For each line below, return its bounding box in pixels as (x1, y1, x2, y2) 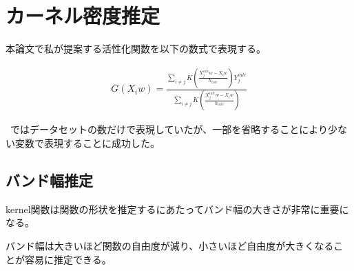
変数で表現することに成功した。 (14, 135, 160, 150)
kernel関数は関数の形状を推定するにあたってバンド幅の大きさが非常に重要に (6, 201, 349, 216)
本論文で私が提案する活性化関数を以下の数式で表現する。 (6, 41, 266, 56)
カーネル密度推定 (6, 1, 160, 30)
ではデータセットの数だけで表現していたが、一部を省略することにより (10, 122, 329, 137)
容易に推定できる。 (24, 252, 112, 266)
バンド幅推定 (6, 169, 94, 190)
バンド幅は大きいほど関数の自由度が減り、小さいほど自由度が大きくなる (6, 238, 334, 252)
